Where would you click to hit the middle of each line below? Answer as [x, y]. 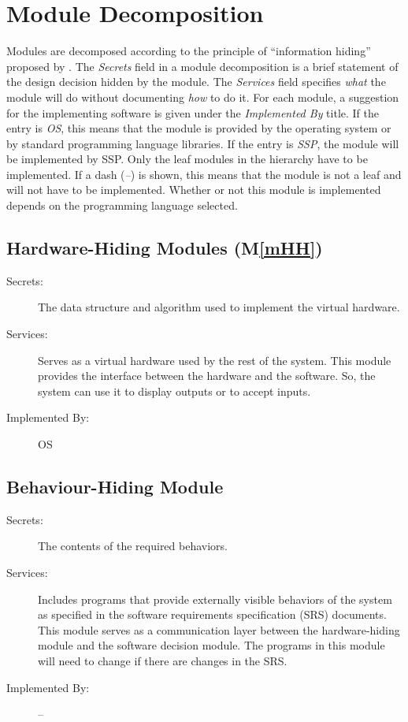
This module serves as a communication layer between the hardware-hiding [219, 629]
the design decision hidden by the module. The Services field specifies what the [196, 82]
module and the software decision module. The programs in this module [211, 645]
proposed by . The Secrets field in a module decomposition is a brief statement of [202, 66]
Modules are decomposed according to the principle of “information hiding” [189, 51]
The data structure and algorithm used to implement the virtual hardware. [219, 307]
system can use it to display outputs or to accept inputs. [174, 391]
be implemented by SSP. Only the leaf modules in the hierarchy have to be [187, 159]
